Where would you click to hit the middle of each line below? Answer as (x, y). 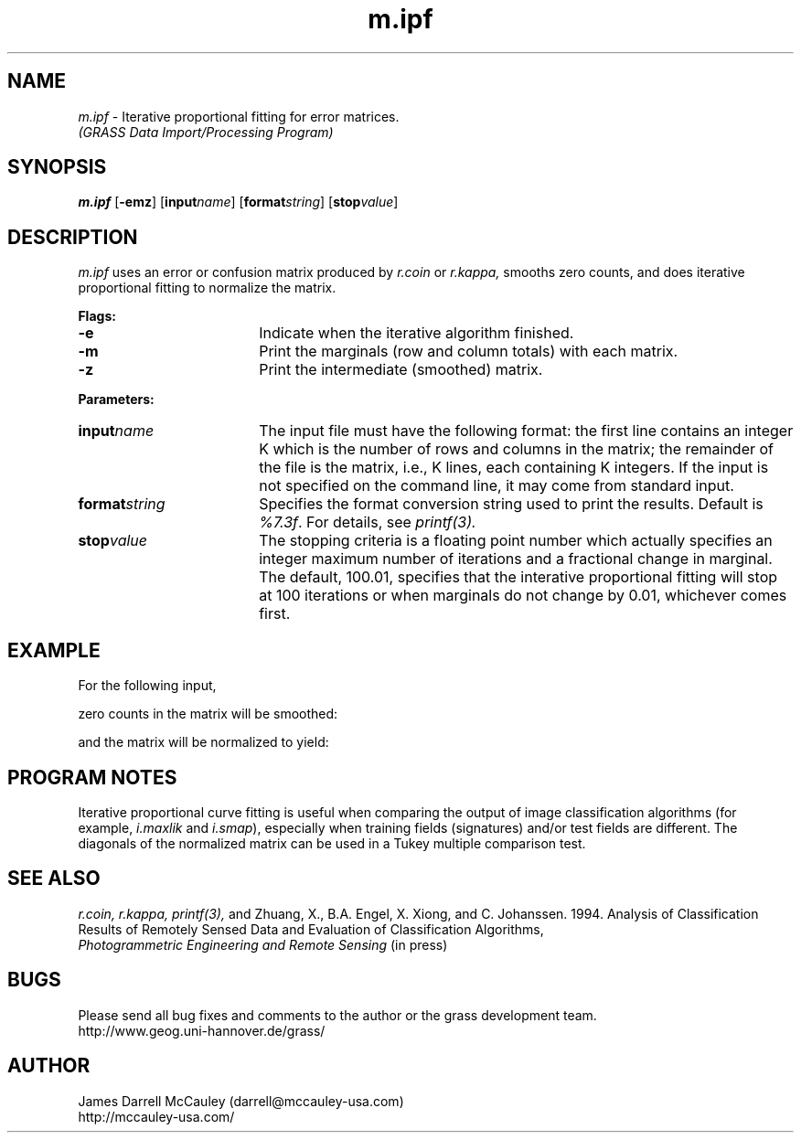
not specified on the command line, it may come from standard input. (497, 486)
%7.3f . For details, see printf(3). (368, 522)
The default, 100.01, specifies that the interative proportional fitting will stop (518, 577)
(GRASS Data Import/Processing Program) (206, 132)
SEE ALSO (54, 879)
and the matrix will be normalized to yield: (203, 742)
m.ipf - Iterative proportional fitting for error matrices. (239, 116)
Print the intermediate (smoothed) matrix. (401, 370)
